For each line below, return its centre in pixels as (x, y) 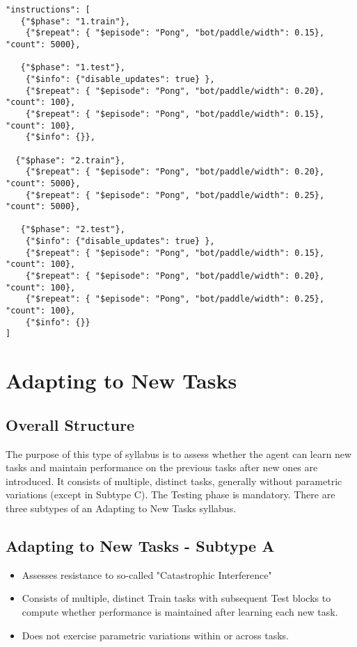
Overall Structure (70, 424)
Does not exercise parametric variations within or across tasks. (156, 635)
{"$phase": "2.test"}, (73, 230)
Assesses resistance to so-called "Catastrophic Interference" (147, 574)
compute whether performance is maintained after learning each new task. (180, 611)
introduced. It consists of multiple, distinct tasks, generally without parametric (174, 481)
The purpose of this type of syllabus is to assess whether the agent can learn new (178, 453)
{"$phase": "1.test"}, (73, 68)
